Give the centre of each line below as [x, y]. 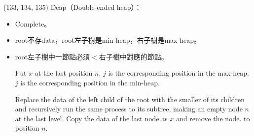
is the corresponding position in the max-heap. [179, 73]
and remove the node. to [213, 118]
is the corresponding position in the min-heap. [90, 82]
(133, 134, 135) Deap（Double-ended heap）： [73, 7]
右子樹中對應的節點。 [133, 56]
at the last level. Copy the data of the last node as [91, 118]
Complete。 [33, 23]
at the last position [64, 73]
